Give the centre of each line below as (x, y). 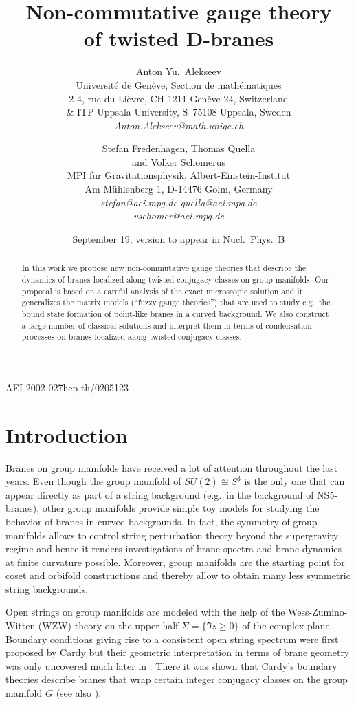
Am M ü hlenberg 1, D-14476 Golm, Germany (179, 189)
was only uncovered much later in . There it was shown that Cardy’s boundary (171, 665)
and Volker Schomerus (179, 161)
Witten (21, 626)
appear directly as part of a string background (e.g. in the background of (160, 494)
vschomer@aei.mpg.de (179, 216)
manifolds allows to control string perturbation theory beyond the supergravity (172, 535)
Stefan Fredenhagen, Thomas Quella (179, 148)
